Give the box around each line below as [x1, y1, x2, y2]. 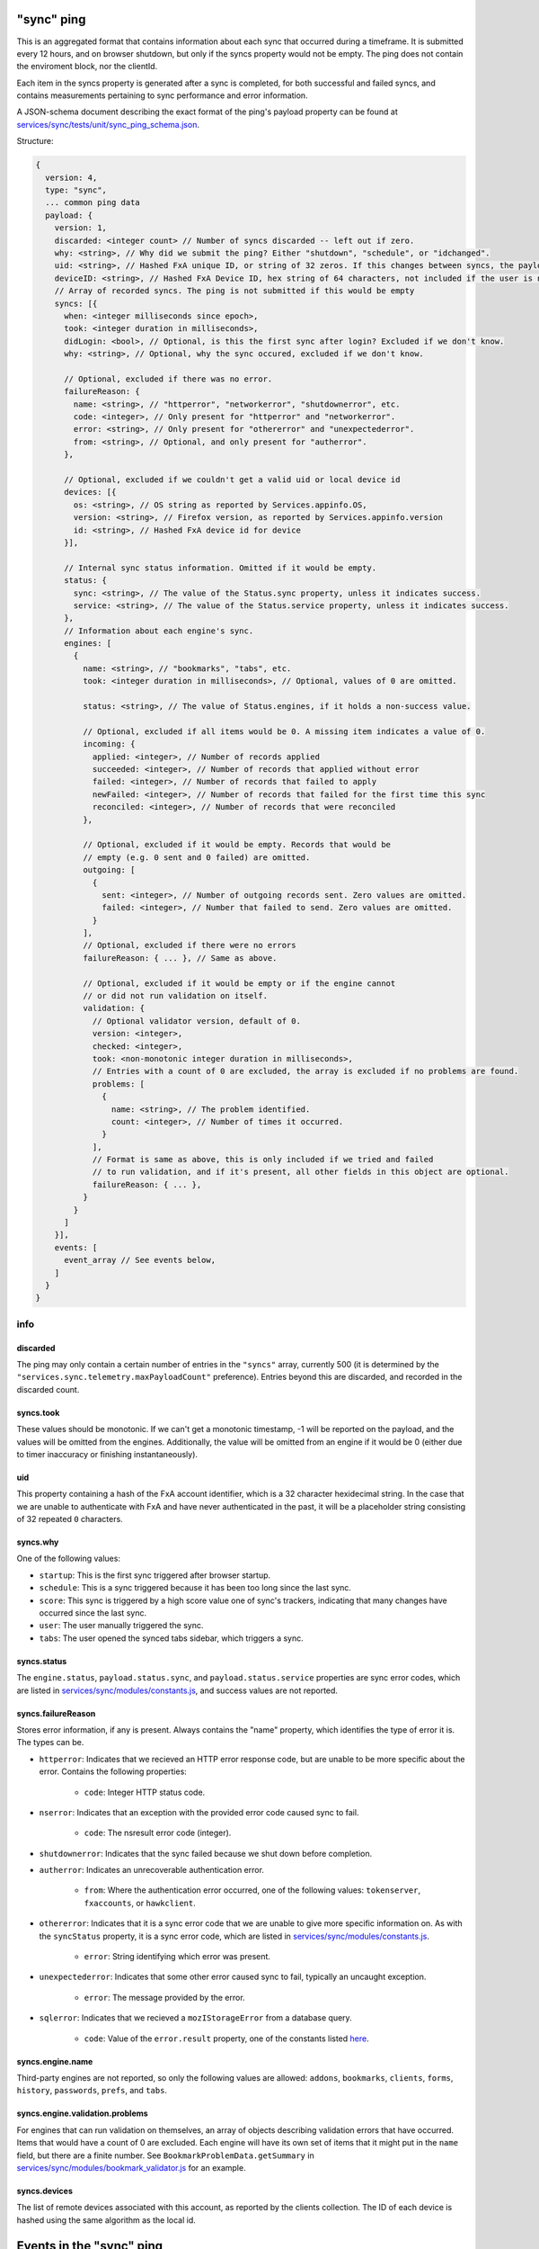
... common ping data [45, 198, 141, 208]
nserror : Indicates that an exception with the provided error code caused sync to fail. [39, 1806, 359, 1817]
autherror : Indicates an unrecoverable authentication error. [39, 1865, 265, 1876]
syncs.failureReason [16, 1707, 96, 1718]
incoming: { [82, 739, 136, 749]
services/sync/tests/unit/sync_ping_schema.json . [16, 119, 199, 130]
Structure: [16, 136, 54, 147]
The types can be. [16, 1737, 84, 1748]
